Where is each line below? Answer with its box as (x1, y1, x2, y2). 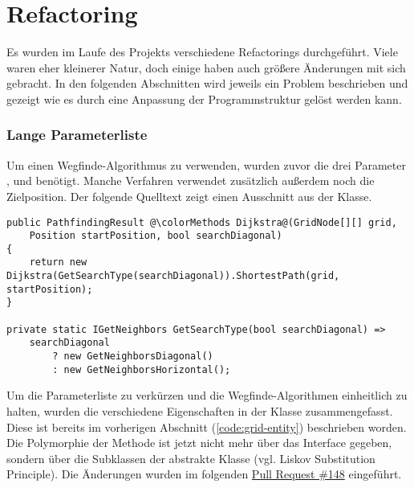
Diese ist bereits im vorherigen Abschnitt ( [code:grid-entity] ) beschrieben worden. (6, 418, 407, 435)
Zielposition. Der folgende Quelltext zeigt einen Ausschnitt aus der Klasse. (6, 187, 372, 204)
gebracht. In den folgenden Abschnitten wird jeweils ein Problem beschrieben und (6, 75, 408, 92)
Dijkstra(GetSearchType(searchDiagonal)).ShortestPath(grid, (6, 270, 340, 282)
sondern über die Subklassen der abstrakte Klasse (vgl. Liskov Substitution (6, 449, 375, 466)
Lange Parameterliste (6, 125, 148, 145)
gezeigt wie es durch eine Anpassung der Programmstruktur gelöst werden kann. (6, 90, 402, 107)
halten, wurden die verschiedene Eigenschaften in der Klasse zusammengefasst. (6, 402, 393, 419)
